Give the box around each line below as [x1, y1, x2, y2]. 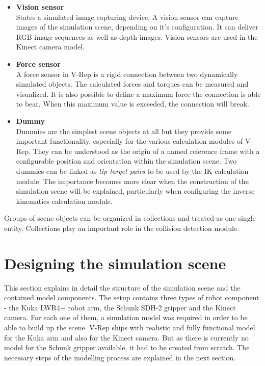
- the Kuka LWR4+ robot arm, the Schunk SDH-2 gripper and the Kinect [4, 302, 236, 312]
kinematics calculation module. [16, 195, 113, 206]
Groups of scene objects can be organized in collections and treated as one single [4, 213, 256, 223]
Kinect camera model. [16, 41, 85, 52]
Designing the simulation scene [4, 252, 226, 273]
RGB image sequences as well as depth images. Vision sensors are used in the [16, 31, 258, 42]
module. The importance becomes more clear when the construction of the [16, 175, 249, 186]
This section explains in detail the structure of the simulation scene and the [4, 282, 241, 293]
